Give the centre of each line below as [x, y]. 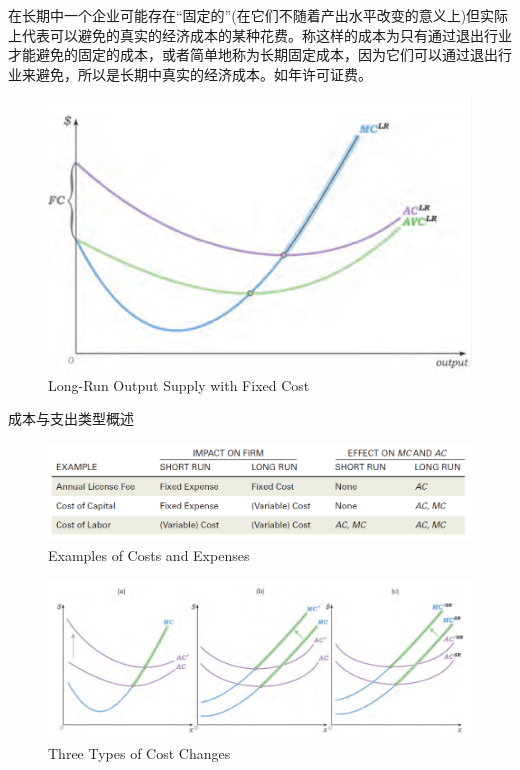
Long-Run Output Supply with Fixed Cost [179, 384]
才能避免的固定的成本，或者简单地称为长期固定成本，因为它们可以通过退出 [253, 54]
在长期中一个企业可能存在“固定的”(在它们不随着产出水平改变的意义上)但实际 [258, 15]
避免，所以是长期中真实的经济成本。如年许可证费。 [203, 73]
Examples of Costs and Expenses [149, 554]
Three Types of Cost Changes [139, 752]
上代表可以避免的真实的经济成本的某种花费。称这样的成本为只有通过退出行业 [260, 34]
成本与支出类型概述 [71, 418]
